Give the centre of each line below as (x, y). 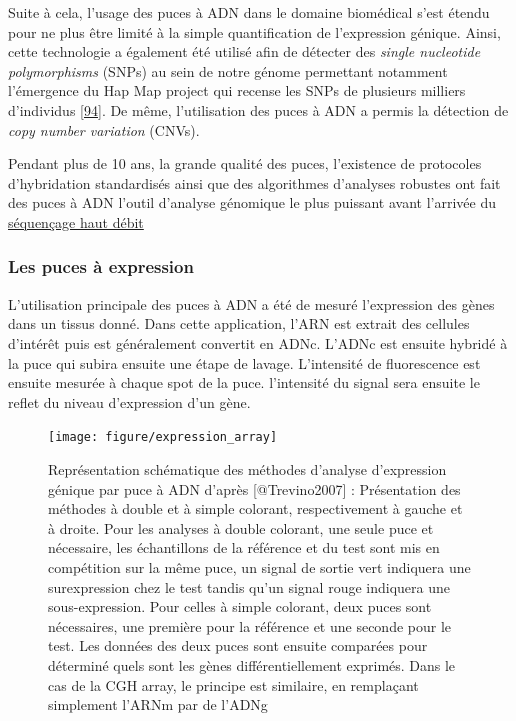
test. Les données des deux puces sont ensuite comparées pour (238, 645)
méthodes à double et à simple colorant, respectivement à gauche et (255, 508)
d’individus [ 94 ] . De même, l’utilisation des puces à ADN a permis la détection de (258, 109)
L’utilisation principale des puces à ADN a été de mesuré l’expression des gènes (251, 303)
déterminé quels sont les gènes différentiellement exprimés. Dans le (252, 664)
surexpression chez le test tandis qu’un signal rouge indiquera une (249, 586)
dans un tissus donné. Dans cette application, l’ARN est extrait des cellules (239, 323)
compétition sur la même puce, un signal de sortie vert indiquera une (259, 566)
